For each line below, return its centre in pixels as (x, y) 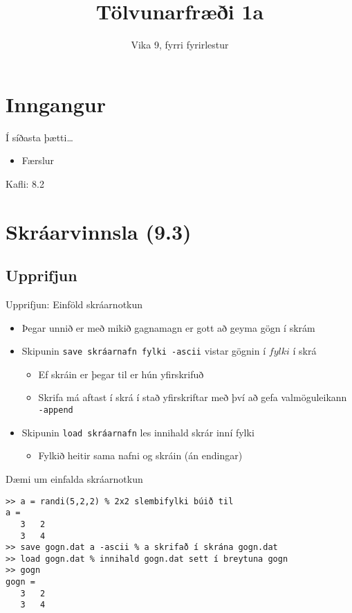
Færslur (38, 160)
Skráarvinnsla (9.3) (99, 231)
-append (56, 410)
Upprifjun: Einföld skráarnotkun (74, 304)
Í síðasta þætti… (39, 137)
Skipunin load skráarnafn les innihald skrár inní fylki (138, 432)
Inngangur (56, 104)
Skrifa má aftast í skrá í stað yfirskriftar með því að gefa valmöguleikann (193, 397)
